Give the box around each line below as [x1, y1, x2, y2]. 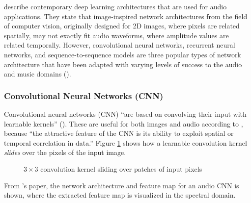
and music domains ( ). [4, 69, 71, 79]
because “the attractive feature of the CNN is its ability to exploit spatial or [4, 128, 234, 138]
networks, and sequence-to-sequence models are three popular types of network [4, 49, 241, 59]
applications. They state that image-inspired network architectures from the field [4, 11, 248, 21]
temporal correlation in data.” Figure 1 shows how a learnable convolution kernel [4, 137, 247, 148]
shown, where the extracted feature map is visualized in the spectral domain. [4, 190, 236, 200]
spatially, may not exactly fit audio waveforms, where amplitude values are [4, 30, 229, 40]
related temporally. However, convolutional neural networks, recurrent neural [4, 40, 235, 50]
